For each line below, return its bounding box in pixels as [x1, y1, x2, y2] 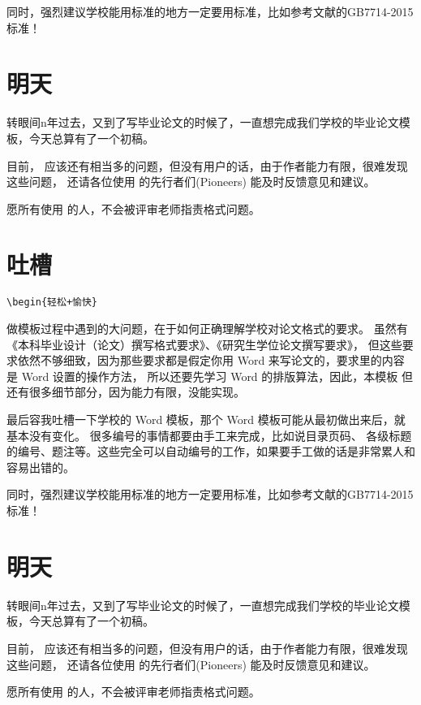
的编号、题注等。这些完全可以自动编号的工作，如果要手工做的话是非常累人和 [6, 443, 415, 460]
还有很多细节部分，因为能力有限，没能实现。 [6, 383, 245, 400]
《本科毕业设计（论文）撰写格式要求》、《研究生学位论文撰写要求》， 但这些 [6, 335, 402, 352]
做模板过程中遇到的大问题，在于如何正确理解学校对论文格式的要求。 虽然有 [6, 320, 408, 337]
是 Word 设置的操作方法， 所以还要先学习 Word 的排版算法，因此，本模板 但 [6, 367, 413, 384]
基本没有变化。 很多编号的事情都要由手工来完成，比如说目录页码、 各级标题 [6, 426, 412, 443]
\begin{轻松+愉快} [6, 296, 97, 309]
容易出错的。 [6, 458, 75, 475]
